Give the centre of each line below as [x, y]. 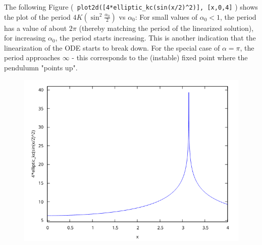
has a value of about [36, 28]
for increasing [25, 38]
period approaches [32, 57]
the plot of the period [37, 16]
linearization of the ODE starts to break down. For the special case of [112, 47]
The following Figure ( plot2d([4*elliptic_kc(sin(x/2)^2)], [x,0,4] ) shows [131, 7]
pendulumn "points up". [41, 68]
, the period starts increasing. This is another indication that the [155, 38]
